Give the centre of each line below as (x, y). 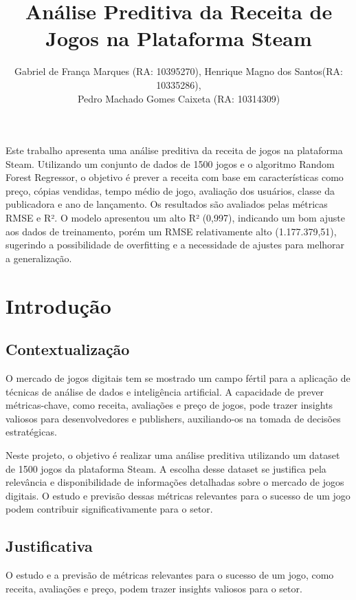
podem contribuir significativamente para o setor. (109, 509)
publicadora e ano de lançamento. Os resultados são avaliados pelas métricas (167, 204)
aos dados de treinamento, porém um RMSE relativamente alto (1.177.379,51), (171, 231)
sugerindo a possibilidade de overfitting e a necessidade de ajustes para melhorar (175, 245)
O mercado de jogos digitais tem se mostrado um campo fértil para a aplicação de (178, 378)
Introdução (58, 305)
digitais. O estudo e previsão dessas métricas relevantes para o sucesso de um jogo (178, 495)
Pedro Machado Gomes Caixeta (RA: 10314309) (179, 98)
